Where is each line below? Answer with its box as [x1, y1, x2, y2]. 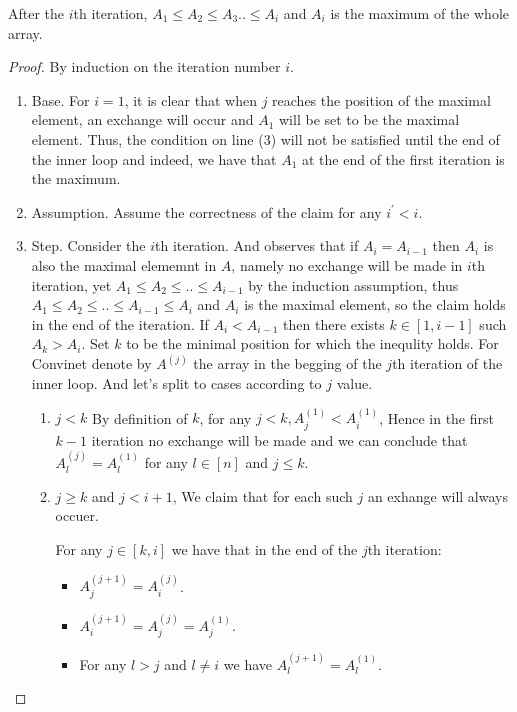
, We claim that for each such [172, 485, 353, 506]
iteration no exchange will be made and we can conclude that [91, 429, 468, 450]
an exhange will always [367, 485, 508, 506]
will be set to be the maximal [279, 109, 460, 130]
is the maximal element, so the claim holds [244, 294, 506, 315]
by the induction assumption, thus [248, 274, 459, 295]
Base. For [31, 89, 90, 110]
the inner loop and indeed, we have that [31, 148, 277, 169]
